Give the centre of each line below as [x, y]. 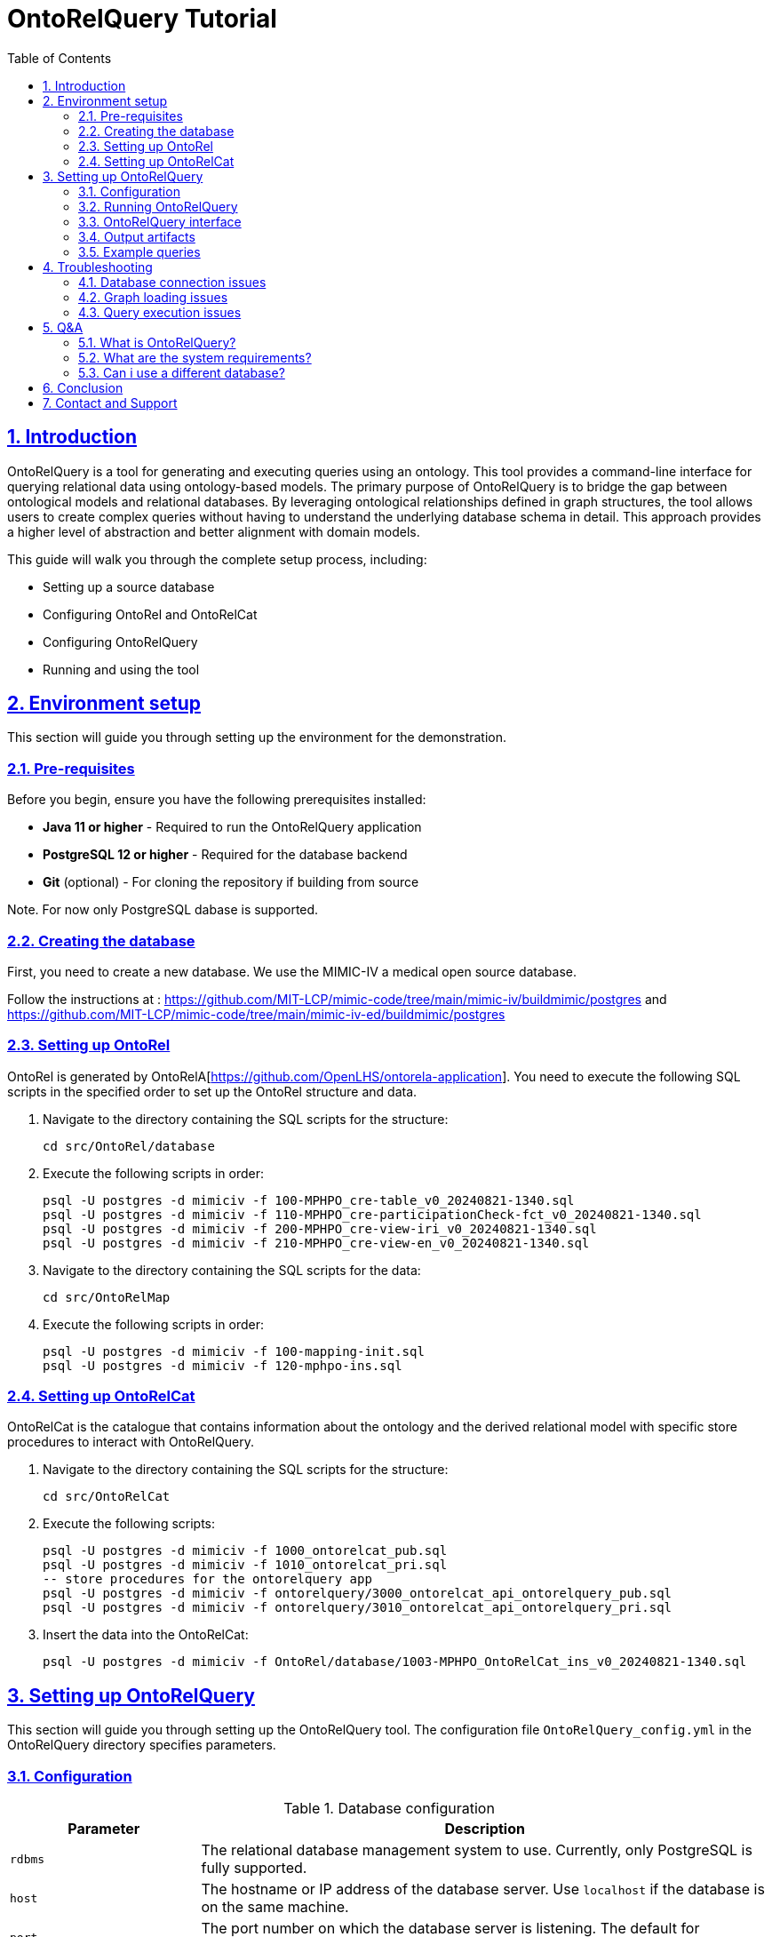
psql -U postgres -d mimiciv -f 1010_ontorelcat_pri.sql [245, 1565]
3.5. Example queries [139, 251]
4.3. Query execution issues [160, 312]
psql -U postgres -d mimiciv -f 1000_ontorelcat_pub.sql [245, 1551]
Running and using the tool [121, 669]
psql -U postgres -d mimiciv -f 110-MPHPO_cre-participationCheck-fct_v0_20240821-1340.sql [372, 1214]
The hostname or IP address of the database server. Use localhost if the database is [483, 1889]
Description [485, 1829]
